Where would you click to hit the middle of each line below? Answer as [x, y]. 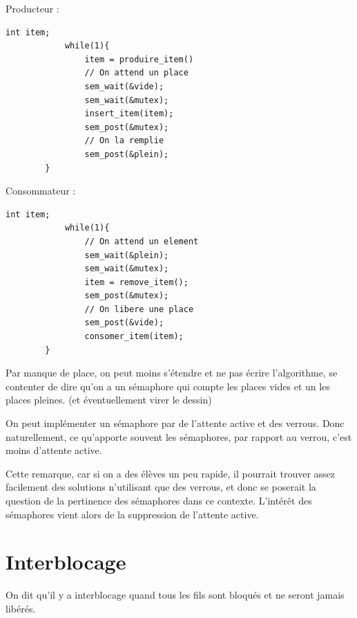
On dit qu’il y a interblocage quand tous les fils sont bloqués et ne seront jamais [175, 595]
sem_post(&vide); [124, 323]
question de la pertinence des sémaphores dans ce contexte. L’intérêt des [159, 500]
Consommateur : [41, 191]
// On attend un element [142, 241]
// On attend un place [136, 73]
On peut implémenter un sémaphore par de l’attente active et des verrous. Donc [175, 423]
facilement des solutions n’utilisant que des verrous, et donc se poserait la [161, 487]
